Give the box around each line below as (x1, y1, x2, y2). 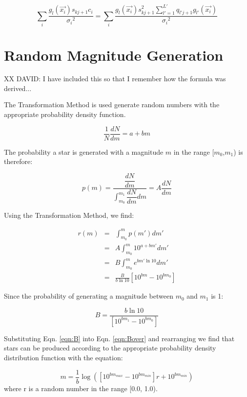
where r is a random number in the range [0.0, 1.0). (4, 383, 158, 393)
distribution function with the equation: (4, 352, 123, 362)
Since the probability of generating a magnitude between (4, 291, 173, 301)
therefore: (4, 156, 33, 166)
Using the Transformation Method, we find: (4, 210, 134, 220)
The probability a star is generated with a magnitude (4, 146, 164, 157)
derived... (4, 83, 32, 93)
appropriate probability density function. (4, 109, 126, 119)
